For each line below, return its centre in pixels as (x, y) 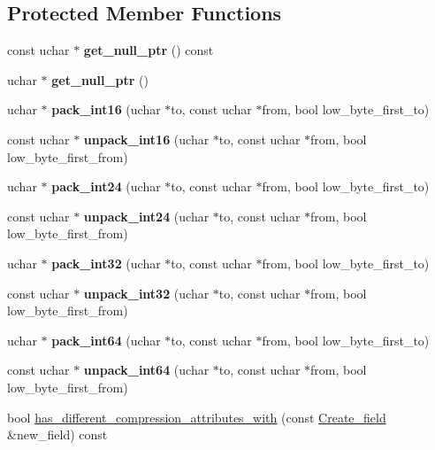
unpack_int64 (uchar (146, 370)
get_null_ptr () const (149, 50)
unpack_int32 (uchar (146, 293)
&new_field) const (57, 434)
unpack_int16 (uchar (146, 139)
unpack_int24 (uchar (146, 216)
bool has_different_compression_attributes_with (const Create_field (197, 417)
